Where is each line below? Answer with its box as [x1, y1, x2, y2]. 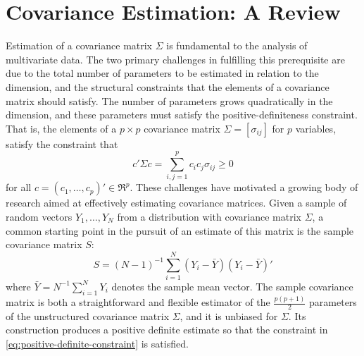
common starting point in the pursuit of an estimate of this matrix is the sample [6, 223, 354, 238]
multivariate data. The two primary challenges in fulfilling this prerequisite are [6, 51, 345, 66]
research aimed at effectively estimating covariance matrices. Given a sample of [6, 195, 347, 210]
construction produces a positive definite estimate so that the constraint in [6, 322, 328, 337]
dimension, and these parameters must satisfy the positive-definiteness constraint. [6, 107, 358, 122]
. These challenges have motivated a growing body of [130, 180, 358, 195]
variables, [295, 121, 337, 135]
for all [6, 180, 32, 195]
